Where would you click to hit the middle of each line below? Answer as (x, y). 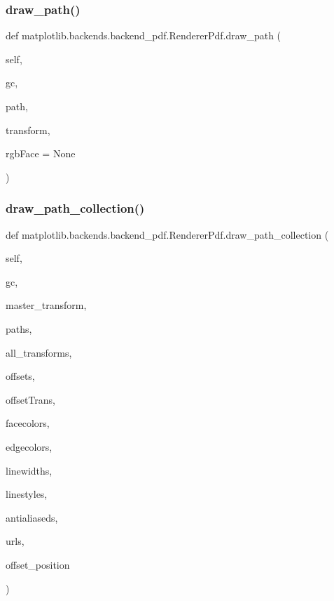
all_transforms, (39, 352)
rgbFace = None (41, 153)
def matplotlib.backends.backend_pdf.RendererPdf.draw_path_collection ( (167, 234)
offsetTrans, (30, 399)
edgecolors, (29, 446)
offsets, (20, 376)
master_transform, (46, 305)
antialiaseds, (32, 517)
